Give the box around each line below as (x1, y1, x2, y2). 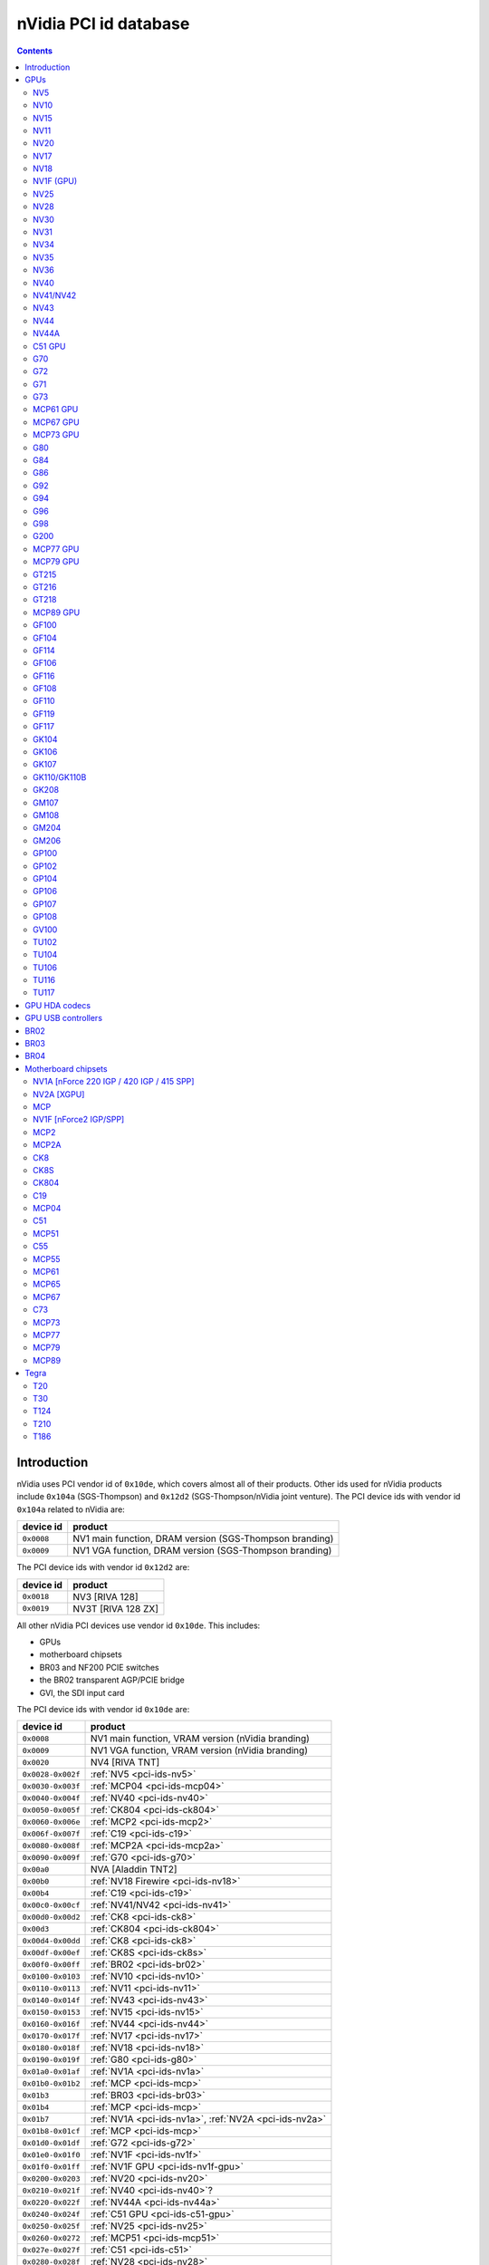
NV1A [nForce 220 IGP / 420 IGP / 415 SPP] (33, 1076, 195, 1087)
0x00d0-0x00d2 (22, 1912, 81, 1922)
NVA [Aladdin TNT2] (90, 1863, 177, 1875)
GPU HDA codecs (24, 999, 91, 1010)
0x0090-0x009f (22, 1853, 81, 1862)
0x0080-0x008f (22, 1840, 81, 1850)
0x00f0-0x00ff (22, 1960, 81, 1970)
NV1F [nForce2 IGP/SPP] (33, 1114, 125, 1125)
